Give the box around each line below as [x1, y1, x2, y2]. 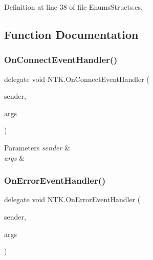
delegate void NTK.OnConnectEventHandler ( [4, 73, 149, 84]
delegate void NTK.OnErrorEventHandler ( [4, 194, 141, 205]
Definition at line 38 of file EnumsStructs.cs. [4, 2, 143, 12]
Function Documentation [4, 26, 139, 42]
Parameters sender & [4, 142, 70, 153]
